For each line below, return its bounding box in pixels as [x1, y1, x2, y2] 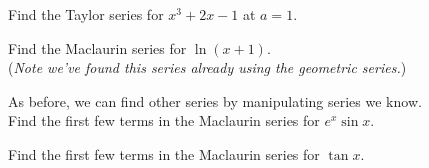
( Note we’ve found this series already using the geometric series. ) [8, 57, 407, 78]
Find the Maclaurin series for [8, 37, 187, 58]
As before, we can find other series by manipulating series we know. [8, 90, 422, 111]
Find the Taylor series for [8, 4, 164, 24]
